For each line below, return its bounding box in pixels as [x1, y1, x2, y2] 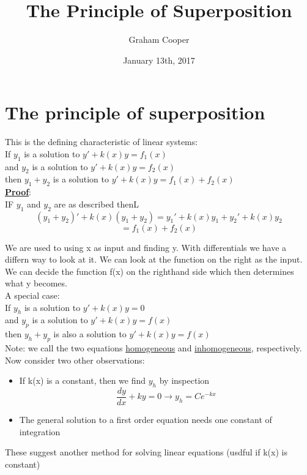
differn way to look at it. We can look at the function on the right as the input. [5, 253, 303, 266]
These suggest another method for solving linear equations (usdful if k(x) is [5, 446, 287, 458]
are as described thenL [54, 197, 139, 210]
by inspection [159, 374, 210, 387]
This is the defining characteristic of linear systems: [5, 135, 198, 148]
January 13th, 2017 [123, 53, 195, 66]
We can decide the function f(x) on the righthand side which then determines [5, 264, 294, 277]
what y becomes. [5, 277, 67, 290]
